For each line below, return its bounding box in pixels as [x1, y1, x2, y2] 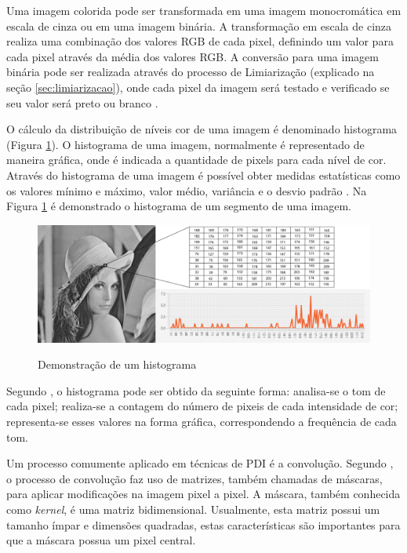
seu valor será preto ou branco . [6, 94, 158, 111]
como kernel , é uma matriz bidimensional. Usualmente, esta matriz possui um [6, 500, 380, 517]
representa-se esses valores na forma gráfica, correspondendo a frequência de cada [6, 413, 397, 429]
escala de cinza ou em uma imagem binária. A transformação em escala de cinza [6, 17, 392, 34]
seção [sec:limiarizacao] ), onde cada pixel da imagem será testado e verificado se [6, 78, 390, 95]
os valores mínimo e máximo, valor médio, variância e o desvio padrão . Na [6, 182, 367, 198]
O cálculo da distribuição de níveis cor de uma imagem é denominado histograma [6, 121, 398, 137]
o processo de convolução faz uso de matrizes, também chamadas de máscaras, [6, 470, 383, 486]
